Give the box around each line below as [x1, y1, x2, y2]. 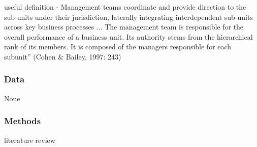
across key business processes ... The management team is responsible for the [4, 21, 244, 32]
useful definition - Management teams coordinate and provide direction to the [4, 2, 246, 12]
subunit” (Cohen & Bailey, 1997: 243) [4, 51, 121, 62]
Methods [4, 114, 41, 127]
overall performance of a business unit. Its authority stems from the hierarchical [4, 31, 253, 42]
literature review [4, 134, 55, 145]
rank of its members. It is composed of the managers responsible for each [4, 41, 232, 52]
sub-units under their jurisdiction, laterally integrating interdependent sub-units [4, 11, 253, 22]
